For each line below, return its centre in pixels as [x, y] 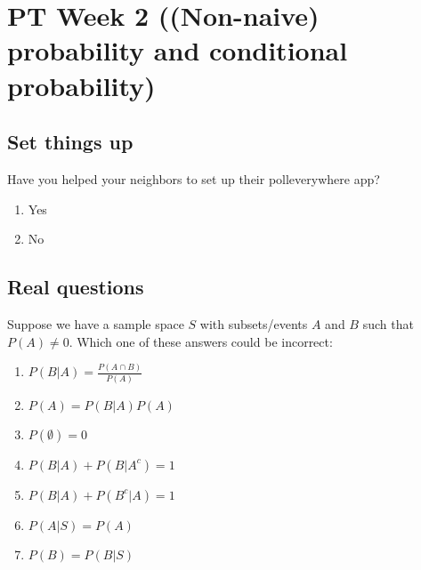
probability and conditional [178, 50]
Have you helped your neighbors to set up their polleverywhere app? [194, 178]
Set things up [70, 142]
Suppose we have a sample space [96, 323]
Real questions [76, 287]
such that [388, 323]
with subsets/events [254, 323]
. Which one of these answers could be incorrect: [201, 341]
